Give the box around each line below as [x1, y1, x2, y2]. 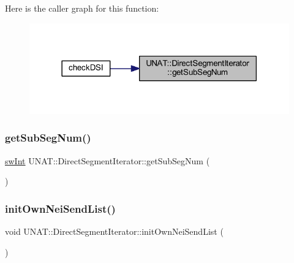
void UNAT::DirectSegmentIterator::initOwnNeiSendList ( [5, 225, 224, 238]
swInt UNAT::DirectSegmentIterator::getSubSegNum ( [5, 154, 210, 167]
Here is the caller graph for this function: [5, 2, 159, 14]
